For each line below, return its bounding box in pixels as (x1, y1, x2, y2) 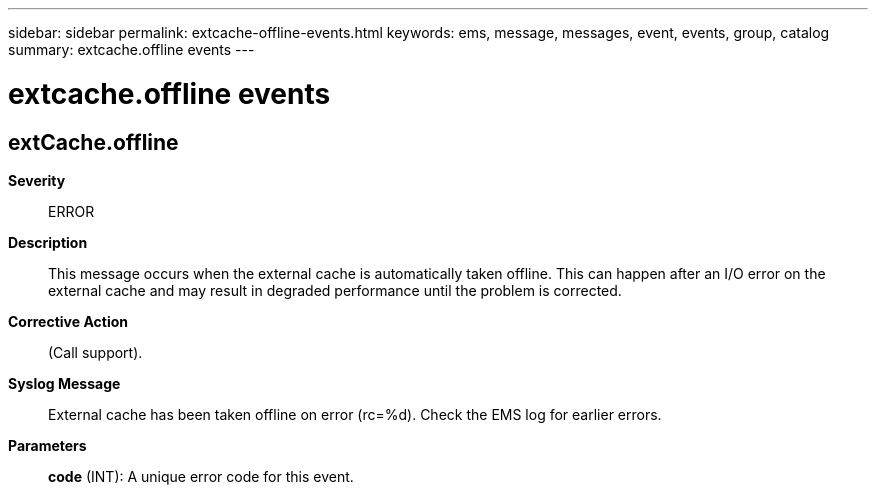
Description (8, 233, 88, 251)
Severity (8, 171, 66, 189)
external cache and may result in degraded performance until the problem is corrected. (48, 281, 622, 299)
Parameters (8, 436, 87, 454)
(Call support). (48, 343, 143, 361)
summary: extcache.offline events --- (8, 41, 255, 58)
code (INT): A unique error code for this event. (48, 467, 354, 485)
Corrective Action (8, 312, 128, 330)
